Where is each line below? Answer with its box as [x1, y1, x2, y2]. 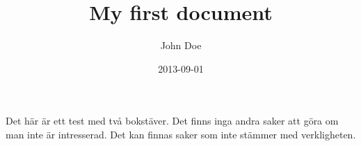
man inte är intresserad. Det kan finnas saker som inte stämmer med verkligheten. [6, 127, 356, 141]
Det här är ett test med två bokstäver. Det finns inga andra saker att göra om [6, 113, 339, 128]
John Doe [160, 38, 202, 53]
